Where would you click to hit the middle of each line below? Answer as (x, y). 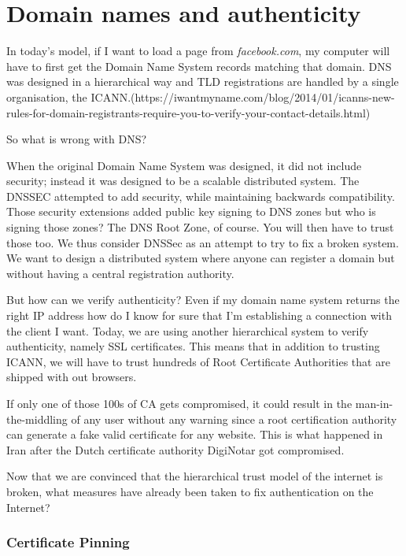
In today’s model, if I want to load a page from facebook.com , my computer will (198, 51)
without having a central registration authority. (120, 273)
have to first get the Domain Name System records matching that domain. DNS (199, 66)
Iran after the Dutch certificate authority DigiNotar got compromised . (175, 449)
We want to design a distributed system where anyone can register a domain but (201, 258)
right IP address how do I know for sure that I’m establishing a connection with (199, 315)
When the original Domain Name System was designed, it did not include (184, 165)
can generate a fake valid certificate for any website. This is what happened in (195, 434)
